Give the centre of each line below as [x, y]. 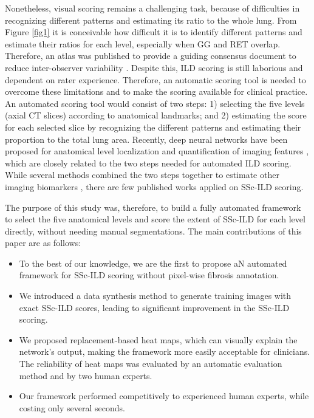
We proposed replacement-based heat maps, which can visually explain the [158, 339]
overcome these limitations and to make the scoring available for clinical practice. [156, 91]
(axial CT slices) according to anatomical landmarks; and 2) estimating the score [156, 115]
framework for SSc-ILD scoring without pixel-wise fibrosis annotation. [149, 275]
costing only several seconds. [72, 407]
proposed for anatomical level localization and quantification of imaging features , [157, 151]
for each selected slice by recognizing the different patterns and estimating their [153, 127]
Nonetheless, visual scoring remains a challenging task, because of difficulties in [152, 8]
